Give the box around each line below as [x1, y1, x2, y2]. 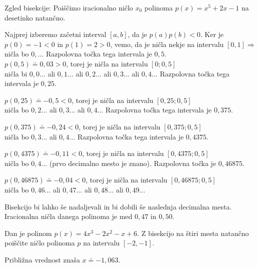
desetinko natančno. [4, 12, 65, 22]
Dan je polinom [4, 227, 52, 238]
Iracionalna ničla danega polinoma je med [4, 211, 132, 221]
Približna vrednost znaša [4, 254, 80, 264]
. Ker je [200, 29, 224, 39]
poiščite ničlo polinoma [4, 237, 75, 248]
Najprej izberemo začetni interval [4, 29, 106, 39]
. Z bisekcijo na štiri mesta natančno [137, 227, 249, 238]
